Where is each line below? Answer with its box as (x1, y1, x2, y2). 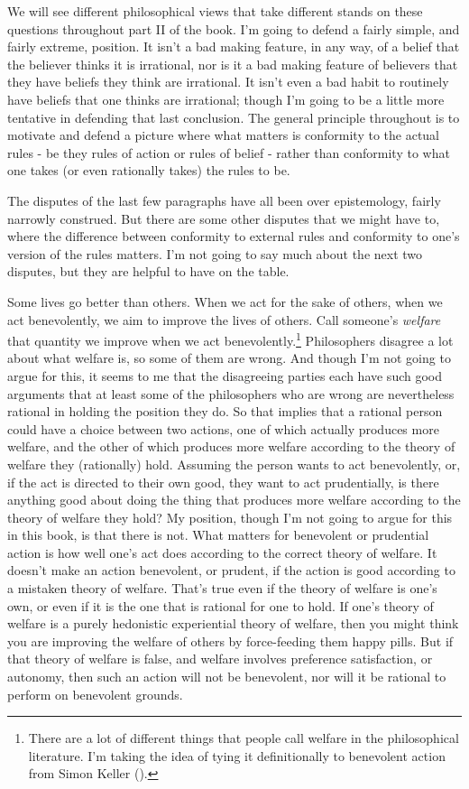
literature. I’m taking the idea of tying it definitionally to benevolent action (28, 746, 446, 765)
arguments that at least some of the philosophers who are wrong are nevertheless (7, 384, 455, 403)
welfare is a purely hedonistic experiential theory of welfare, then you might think (7, 614, 459, 633)
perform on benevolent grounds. (7, 684, 183, 703)
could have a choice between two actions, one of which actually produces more (7, 419, 439, 438)
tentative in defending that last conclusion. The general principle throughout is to (7, 107, 460, 126)
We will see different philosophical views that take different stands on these (7, 2, 423, 20)
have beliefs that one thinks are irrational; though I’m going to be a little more (7, 89, 445, 108)
